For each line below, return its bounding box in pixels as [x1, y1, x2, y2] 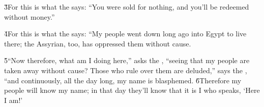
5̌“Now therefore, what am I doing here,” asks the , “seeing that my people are [4, 55, 250, 66]
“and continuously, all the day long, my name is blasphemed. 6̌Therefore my [4, 75, 242, 85]
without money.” [4, 11, 55, 22]
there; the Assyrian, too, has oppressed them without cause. [4, 38, 191, 48]
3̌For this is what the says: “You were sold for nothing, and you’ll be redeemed [4, 2, 249, 12]
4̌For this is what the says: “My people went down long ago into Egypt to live [4, 28, 247, 39]
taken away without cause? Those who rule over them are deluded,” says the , [4, 65, 247, 75]
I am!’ [4, 94, 23, 105]
